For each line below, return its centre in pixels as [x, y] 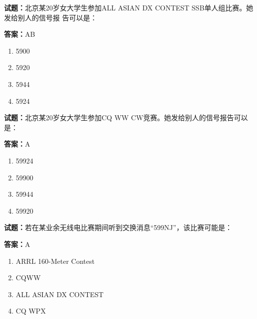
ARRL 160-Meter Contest [55, 261]
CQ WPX [31, 311]
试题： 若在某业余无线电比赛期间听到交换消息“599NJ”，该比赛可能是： [118, 227]
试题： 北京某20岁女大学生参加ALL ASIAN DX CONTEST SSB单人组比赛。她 [129, 7]
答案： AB [20, 34]
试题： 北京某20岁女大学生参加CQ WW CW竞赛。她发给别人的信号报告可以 [126, 118]
